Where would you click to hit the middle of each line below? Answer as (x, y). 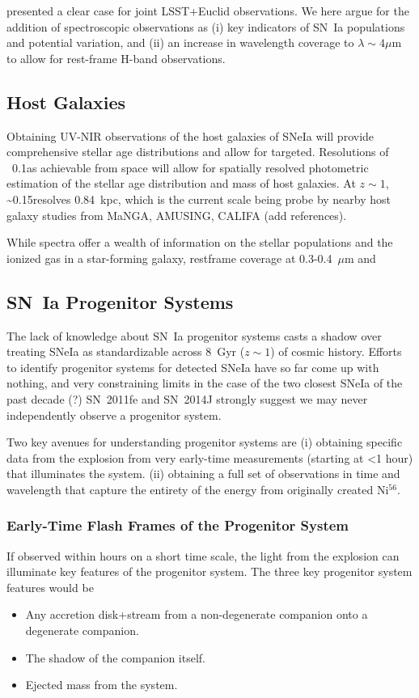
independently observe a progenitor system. (114, 415)
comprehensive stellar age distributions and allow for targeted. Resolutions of (198, 152)
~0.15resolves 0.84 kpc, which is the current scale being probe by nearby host (199, 199)
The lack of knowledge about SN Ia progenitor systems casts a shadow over (194, 335)
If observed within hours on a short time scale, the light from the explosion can (203, 555)
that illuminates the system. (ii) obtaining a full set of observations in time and (203, 474)
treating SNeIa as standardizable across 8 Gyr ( (126, 351)
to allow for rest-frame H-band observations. (116, 58)
